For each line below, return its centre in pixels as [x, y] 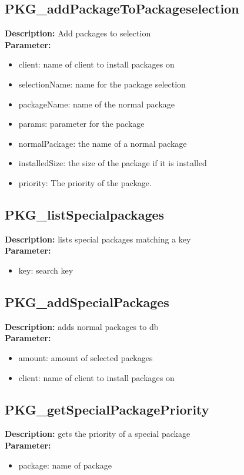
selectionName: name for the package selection [102, 84]
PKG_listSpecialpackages [85, 214]
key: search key [46, 270]
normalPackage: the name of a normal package [103, 143]
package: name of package [65, 465]
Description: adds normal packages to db [82, 326]
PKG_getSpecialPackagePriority [107, 409]
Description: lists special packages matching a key [98, 239]
